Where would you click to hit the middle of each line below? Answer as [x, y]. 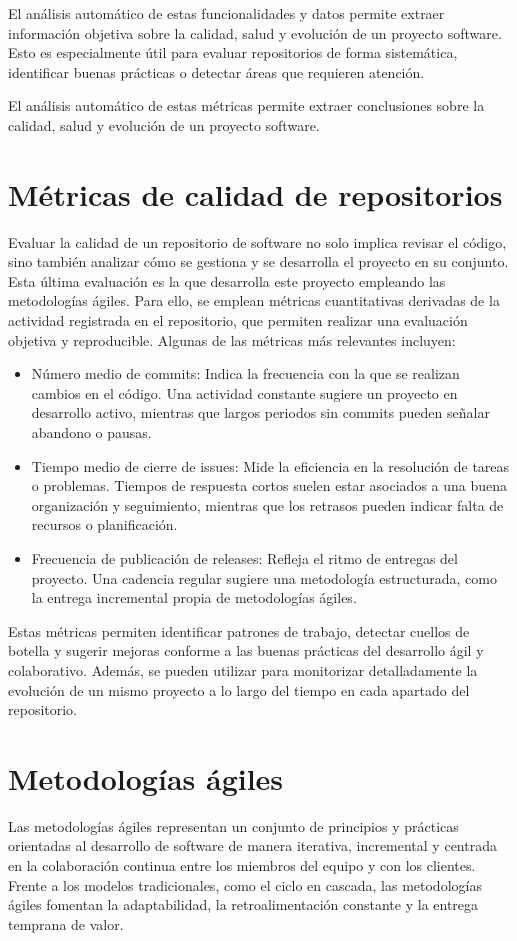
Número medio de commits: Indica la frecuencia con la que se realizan [245, 373]
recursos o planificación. [104, 524]
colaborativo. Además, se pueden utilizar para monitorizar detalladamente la [243, 669]
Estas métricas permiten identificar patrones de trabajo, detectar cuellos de [239, 630]
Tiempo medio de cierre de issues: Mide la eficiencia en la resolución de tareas [270, 465]
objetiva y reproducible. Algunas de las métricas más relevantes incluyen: [232, 339]
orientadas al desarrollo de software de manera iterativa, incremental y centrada [252, 845]
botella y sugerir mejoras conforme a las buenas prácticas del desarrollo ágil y [246, 650]
